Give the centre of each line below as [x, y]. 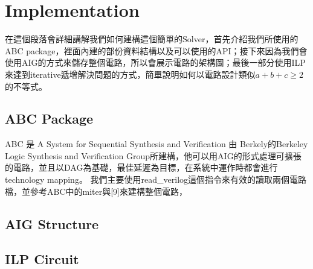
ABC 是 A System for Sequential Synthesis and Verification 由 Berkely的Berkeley [156, 144]
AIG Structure [52, 223]
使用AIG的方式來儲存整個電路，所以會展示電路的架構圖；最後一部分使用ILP [155, 62]
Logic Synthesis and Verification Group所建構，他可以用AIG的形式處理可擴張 [153, 155]
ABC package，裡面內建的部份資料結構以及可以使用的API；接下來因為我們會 [156, 50]
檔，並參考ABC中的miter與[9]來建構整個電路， [96, 191]
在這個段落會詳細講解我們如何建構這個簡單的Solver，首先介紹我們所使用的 [152, 39]
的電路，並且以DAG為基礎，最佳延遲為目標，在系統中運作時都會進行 [141, 167]
